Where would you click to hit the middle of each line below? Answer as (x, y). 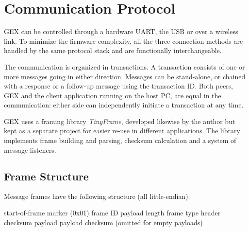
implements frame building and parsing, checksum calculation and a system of (120, 140)
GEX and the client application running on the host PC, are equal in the (113, 95)
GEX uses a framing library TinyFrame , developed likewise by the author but (120, 121)
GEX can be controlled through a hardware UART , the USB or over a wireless (121, 31)
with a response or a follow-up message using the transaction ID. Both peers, (118, 86)
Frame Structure (46, 176)
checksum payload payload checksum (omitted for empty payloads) (103, 222)
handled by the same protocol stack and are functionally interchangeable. (113, 50)
